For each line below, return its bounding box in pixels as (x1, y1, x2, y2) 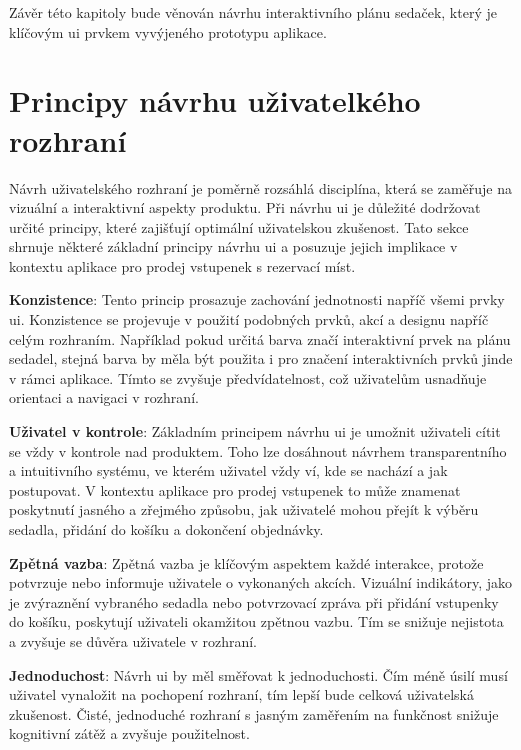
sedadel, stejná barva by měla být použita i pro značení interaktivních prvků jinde (9, 348, 513, 369)
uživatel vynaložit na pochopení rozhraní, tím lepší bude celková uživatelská (9, 684, 474, 705)
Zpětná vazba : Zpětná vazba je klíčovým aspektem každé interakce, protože (9, 552, 484, 573)
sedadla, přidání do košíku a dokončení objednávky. (9, 519, 324, 539)
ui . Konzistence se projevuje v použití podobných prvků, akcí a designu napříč (9, 309, 489, 330)
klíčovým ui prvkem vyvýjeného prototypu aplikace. (9, 21, 327, 42)
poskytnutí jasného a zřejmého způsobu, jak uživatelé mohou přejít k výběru (9, 499, 479, 520)
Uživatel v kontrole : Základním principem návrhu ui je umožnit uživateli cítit (9, 421, 501, 442)
